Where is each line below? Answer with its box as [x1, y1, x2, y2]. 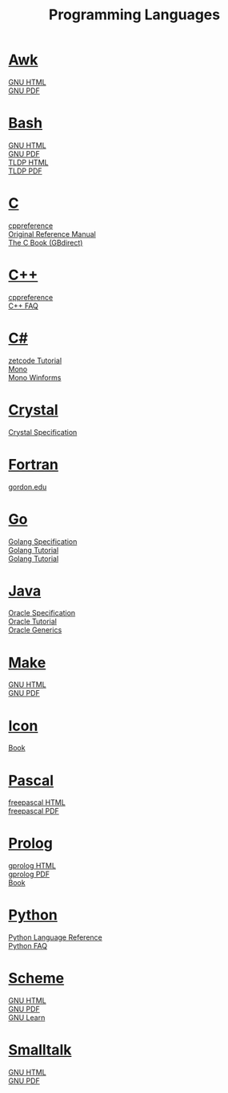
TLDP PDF [8, 166, 42, 176]
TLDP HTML [8, 157, 49, 167]
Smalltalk [8, 1041, 72, 1059]
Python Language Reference [8, 933, 102, 942]
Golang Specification [8, 536, 78, 546]
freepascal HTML [8, 798, 66, 807]
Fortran [8, 455, 58, 473]
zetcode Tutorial [8, 356, 62, 365]
